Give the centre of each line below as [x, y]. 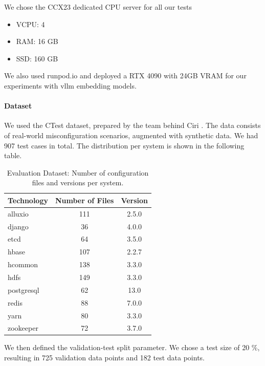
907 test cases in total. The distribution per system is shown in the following [124, 145]
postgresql [24, 289]
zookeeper [23, 328]
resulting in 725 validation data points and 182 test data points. [104, 358]
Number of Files [84, 200]
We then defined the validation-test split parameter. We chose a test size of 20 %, [132, 347]
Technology [28, 200]
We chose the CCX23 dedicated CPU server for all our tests [98, 7]
